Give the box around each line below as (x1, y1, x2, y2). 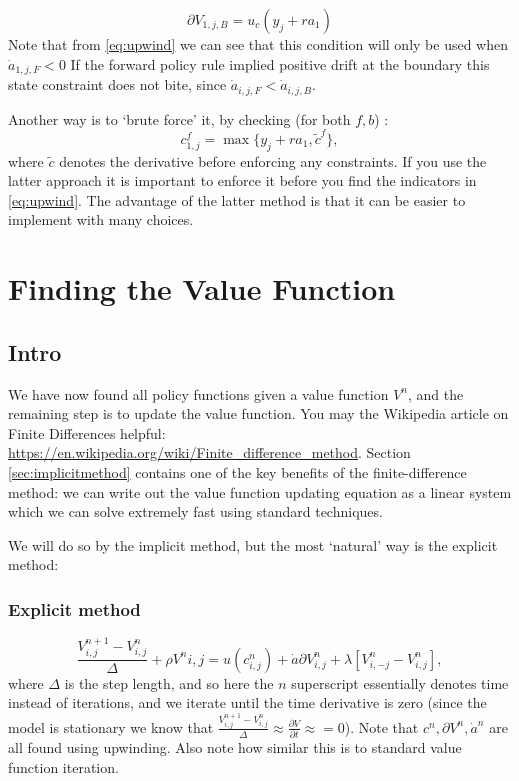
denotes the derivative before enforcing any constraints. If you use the (59, 150, 487, 171)
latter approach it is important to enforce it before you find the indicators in (8, 170, 477, 191)
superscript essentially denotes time (291, 672, 509, 693)
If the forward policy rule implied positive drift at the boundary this (70, 53, 490, 74)
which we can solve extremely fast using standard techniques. (8, 501, 383, 522)
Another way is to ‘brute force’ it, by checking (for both (8, 108, 351, 129)
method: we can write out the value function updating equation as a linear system (8, 481, 512, 502)
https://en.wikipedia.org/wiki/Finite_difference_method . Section (8, 442, 411, 463)
